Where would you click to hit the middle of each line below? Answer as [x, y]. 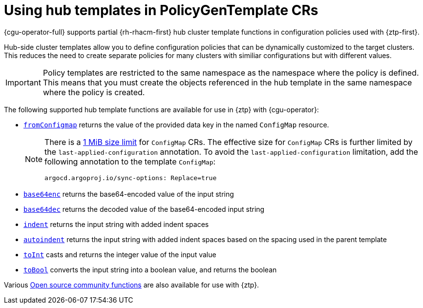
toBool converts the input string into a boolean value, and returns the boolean [150, 269]
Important [23, 82]
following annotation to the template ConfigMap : [130, 161]
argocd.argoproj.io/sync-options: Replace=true [131, 178]
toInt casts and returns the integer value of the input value [120, 254]
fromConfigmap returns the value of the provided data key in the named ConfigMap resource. [176, 124]
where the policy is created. [94, 92]
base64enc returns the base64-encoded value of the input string [129, 194]
